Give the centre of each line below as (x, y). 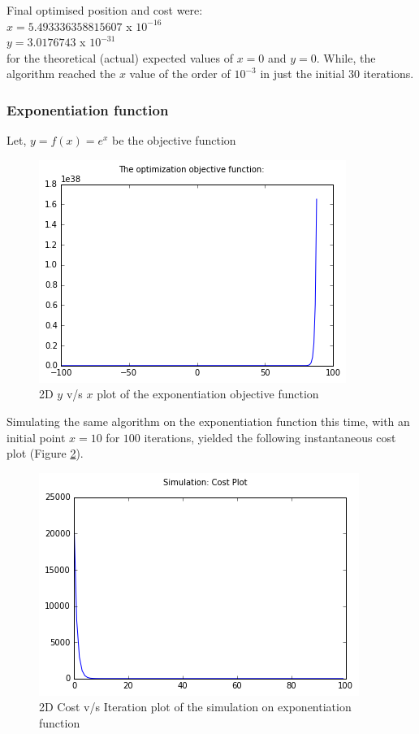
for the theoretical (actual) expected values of (120, 57)
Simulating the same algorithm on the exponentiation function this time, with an (208, 421)
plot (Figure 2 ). (45, 453)
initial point (36, 437)
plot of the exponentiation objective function (208, 394)
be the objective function (174, 140)
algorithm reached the (61, 74)
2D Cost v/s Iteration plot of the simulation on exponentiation (195, 707)
